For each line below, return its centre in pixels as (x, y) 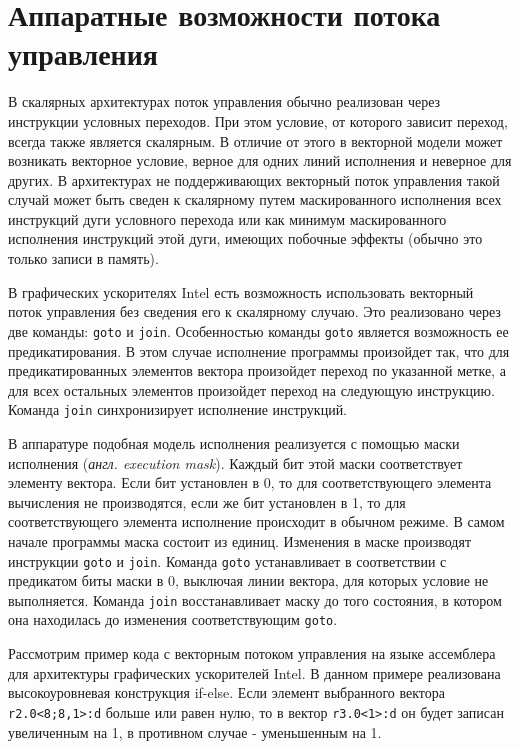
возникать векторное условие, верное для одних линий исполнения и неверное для (260, 160)
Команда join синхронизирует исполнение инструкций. (178, 409)
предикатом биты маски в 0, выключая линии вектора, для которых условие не (248, 580)
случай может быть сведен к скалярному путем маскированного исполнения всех (255, 199)
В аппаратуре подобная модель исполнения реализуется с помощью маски (234, 442)
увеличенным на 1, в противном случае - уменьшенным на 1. (195, 731)
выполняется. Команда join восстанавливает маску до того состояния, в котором (255, 599)
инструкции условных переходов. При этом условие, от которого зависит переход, (258, 120)
